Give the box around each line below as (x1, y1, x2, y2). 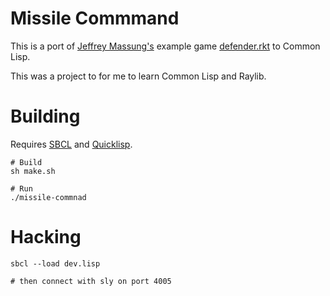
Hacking (10, 226, 82, 249)
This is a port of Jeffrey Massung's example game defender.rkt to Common (10, 40, 321, 52)
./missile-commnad (10, 192, 87, 202)
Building (10, 105, 81, 128)
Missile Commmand (10, 7, 180, 30)
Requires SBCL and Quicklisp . (10, 138, 133, 150)
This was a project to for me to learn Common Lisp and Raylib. (10, 70, 267, 82)
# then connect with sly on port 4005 (10, 276, 172, 286)
